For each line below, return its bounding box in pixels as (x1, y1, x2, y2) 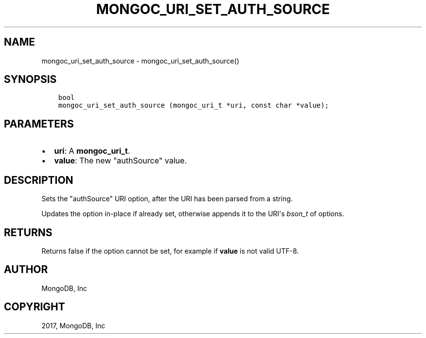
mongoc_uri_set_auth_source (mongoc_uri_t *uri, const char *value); (58, 101, 329, 110)
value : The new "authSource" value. (54, 156, 187, 166)
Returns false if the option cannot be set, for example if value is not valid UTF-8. (41, 246, 299, 255)
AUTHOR (4, 263, 48, 276)
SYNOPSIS (4, 73, 57, 86)
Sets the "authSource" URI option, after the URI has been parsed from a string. (41, 194, 293, 203)
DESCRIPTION (4, 174, 73, 186)
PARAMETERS (4, 117, 74, 130)
